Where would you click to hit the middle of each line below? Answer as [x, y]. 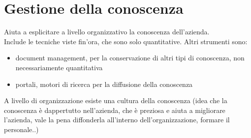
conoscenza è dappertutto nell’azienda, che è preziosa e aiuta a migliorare [115, 110]
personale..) [21, 129]
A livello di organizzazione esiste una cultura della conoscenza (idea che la [116, 100]
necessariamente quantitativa [59, 67]
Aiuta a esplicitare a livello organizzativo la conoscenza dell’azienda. [107, 32]
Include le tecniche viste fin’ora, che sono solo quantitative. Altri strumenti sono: [126, 41]
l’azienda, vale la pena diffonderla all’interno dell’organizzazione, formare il [117, 120]
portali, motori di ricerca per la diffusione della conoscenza [104, 84]
